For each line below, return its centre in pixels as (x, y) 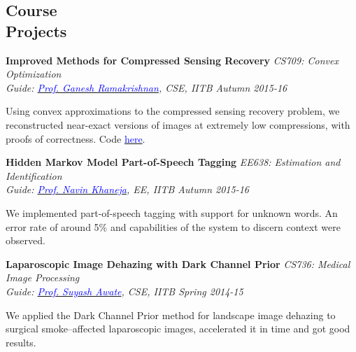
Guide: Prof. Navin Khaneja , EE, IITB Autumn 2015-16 (127, 189)
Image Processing (43, 277)
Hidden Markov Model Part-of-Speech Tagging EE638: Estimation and (173, 162)
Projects (36, 30)
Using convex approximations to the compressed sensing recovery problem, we (173, 111)
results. (21, 342)
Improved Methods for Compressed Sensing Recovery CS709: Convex (172, 60)
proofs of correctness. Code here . (76, 138)
